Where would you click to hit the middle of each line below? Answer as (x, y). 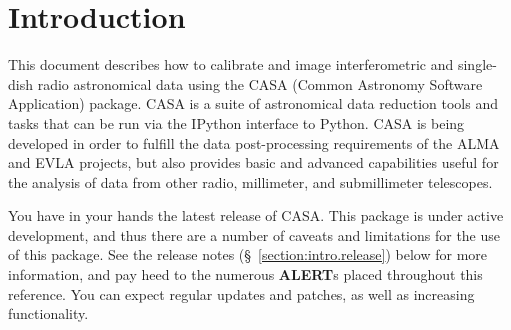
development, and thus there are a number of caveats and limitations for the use (254, 234)
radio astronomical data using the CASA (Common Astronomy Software (260, 83)
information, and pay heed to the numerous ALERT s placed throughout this (245, 274)
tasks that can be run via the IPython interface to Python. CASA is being (236, 122)
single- (477, 64)
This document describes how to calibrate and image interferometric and (231, 64)
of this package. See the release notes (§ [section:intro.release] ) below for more (248, 254)
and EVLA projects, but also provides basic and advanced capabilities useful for (253, 162)
